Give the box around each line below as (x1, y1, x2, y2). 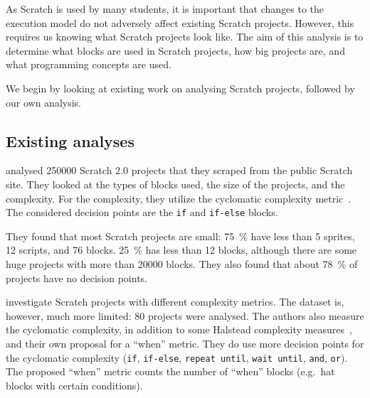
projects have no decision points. (6, 270, 147, 285)
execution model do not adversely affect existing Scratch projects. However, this (6, 15, 354, 30)
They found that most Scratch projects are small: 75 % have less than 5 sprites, (6, 228, 355, 243)
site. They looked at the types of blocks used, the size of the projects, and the (6, 176, 345, 191)
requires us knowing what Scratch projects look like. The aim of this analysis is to (6, 29, 364, 44)
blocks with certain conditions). (6, 377, 143, 392)
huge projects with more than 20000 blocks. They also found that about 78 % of (6, 256, 358, 271)
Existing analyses (6, 129, 134, 151)
